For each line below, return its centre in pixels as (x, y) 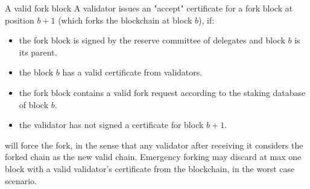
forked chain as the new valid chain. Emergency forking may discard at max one (153, 157)
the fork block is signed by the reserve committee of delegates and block (152, 40)
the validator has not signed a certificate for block (111, 125)
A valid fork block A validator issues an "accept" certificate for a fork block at (149, 8)
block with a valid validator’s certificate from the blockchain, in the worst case (150, 168)
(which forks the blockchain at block (125, 20)
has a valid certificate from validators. (132, 72)
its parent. (38, 52)
